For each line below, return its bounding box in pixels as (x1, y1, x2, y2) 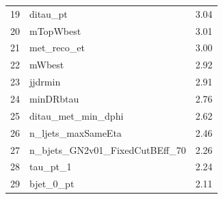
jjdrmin (29, 75, 61, 89)
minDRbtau (29, 91, 79, 105)
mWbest (29, 57, 64, 72)
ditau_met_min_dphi (29, 108, 124, 122)
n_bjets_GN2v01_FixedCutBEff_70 (29, 142, 186, 157)
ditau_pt (29, 6, 68, 21)
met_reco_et (29, 40, 85, 55)
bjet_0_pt (29, 176, 75, 191)
